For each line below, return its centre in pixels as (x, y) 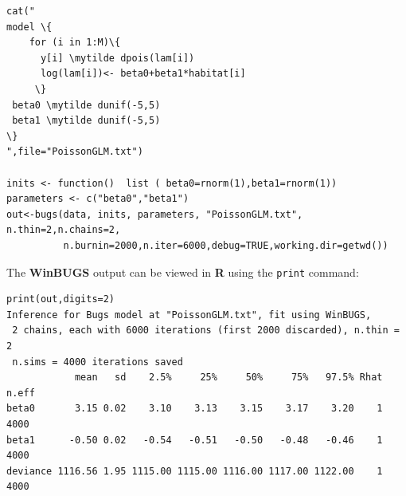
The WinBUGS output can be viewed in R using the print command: (183, 272)
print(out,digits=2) (61, 299)
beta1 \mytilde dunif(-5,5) (86, 121)
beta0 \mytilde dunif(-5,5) (86, 105)
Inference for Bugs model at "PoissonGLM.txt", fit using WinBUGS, (189, 315)
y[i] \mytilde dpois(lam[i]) (117, 58)
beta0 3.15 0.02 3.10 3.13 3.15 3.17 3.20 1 (195, 409)
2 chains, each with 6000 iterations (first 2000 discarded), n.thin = (206, 331)
